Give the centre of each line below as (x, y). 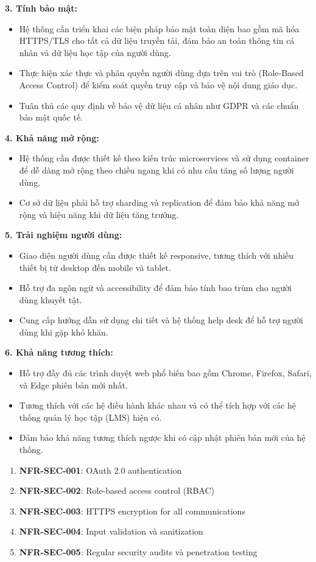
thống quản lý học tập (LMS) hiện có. (90, 417)
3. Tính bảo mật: (41, 8)
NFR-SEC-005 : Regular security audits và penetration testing (138, 552)
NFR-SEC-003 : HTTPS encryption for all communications (132, 511)
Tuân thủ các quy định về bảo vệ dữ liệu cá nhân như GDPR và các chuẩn (159, 105)
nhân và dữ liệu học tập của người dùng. (95, 52)
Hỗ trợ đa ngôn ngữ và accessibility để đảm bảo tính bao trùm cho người (155, 288)
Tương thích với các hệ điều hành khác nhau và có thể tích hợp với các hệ (157, 405)
